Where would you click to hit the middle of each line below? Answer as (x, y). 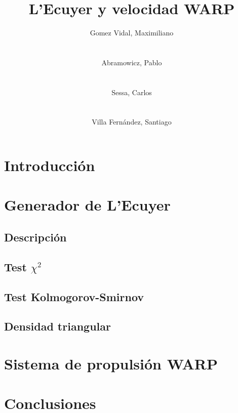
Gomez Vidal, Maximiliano (132, 33)
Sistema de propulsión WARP (111, 363)
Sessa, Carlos (132, 92)
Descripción (35, 237)
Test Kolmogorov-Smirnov (74, 296)
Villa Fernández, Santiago (132, 122)
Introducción (50, 165)
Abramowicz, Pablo (132, 62)
